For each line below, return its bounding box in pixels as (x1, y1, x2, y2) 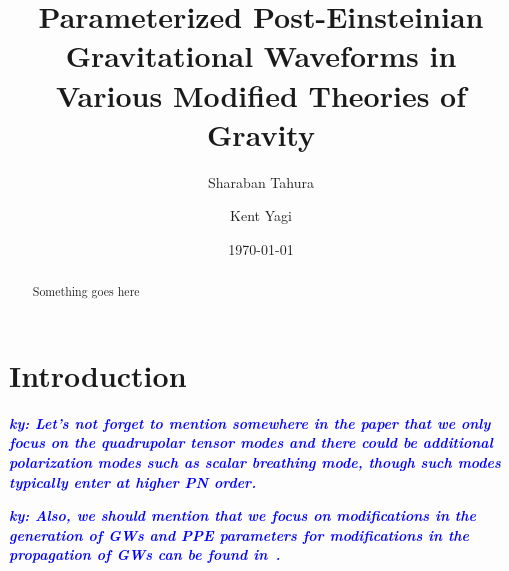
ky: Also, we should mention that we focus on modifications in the (9, 505, 476, 526)
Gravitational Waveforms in (65, 35, 457, 76)
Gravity (207, 113, 315, 154)
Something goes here (32, 283, 140, 300)
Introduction (9, 354, 187, 395)
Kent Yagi (230, 205, 292, 226)
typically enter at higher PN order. (9, 471, 257, 492)
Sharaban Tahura (208, 171, 314, 192)
